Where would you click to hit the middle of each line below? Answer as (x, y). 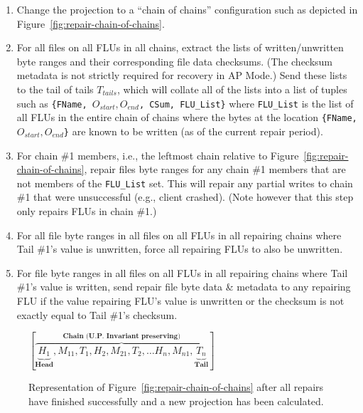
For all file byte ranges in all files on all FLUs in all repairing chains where (179, 235)
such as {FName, (52, 103)
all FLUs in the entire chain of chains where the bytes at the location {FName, (187, 117)
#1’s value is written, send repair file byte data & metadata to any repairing (184, 287)
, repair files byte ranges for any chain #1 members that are (215, 169)
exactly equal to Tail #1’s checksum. (97, 314)
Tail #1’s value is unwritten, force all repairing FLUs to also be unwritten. (180, 249)
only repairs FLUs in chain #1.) (87, 210)
